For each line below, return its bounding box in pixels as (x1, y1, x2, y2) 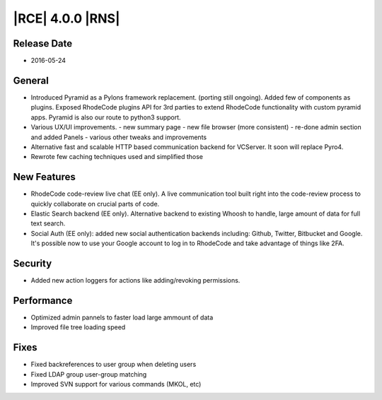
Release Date (13, 37, 73, 49)
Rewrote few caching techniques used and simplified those (30, 153, 203, 161)
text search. (30, 219, 66, 228)
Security (13, 257, 52, 269)
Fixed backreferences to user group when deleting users (30, 360, 197, 369)
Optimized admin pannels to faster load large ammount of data (30, 313, 214, 322)
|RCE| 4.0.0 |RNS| (13, 11, 120, 26)
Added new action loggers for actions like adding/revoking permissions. (30, 276, 241, 285)
